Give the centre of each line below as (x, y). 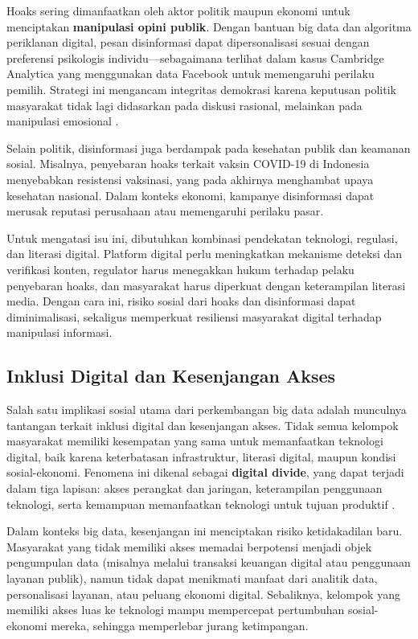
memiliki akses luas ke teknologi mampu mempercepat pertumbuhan (176, 610)
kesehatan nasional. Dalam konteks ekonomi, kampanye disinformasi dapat (191, 195)
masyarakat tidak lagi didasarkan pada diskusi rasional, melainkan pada (184, 105)
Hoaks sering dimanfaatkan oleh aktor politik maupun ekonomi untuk (178, 10)
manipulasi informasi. (59, 332)
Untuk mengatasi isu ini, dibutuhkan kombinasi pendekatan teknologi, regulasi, (202, 238)
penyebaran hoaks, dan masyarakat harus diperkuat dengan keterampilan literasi (206, 285)
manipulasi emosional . (63, 121)
